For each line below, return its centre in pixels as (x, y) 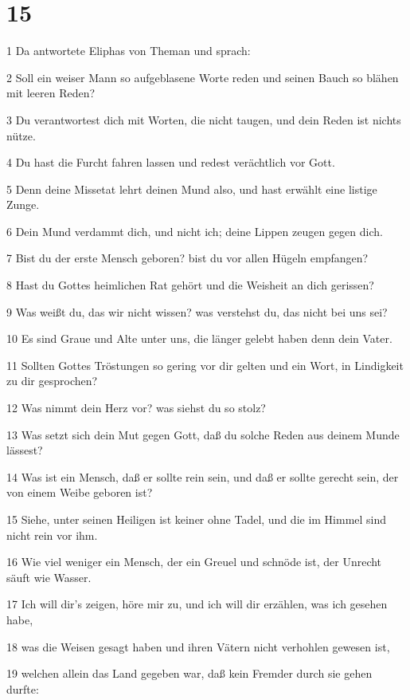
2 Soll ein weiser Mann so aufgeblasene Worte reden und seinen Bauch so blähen (203, 77)
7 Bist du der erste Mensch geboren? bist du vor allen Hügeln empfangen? (187, 258)
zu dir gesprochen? (52, 381)
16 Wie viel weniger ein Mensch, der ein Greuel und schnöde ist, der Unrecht (194, 562)
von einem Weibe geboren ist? (80, 492)
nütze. (21, 135)
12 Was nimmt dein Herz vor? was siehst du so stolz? (136, 408)
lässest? (25, 450)
